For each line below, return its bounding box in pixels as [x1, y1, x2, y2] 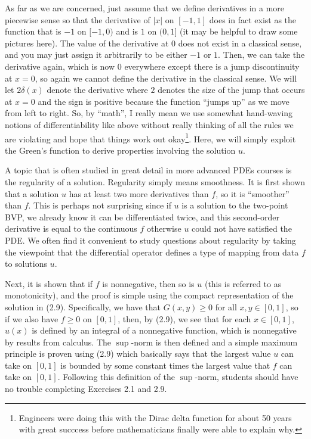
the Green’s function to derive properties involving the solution [5, 144, 236, 156]
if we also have [5, 312, 58, 325]
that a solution [5, 187, 59, 200]
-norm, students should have [195, 370, 298, 383]
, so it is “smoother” [215, 187, 290, 200]
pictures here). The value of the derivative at [5, 36, 169, 49]
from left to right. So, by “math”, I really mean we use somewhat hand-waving [5, 107, 293, 119]
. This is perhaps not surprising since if [28, 199, 171, 211]
